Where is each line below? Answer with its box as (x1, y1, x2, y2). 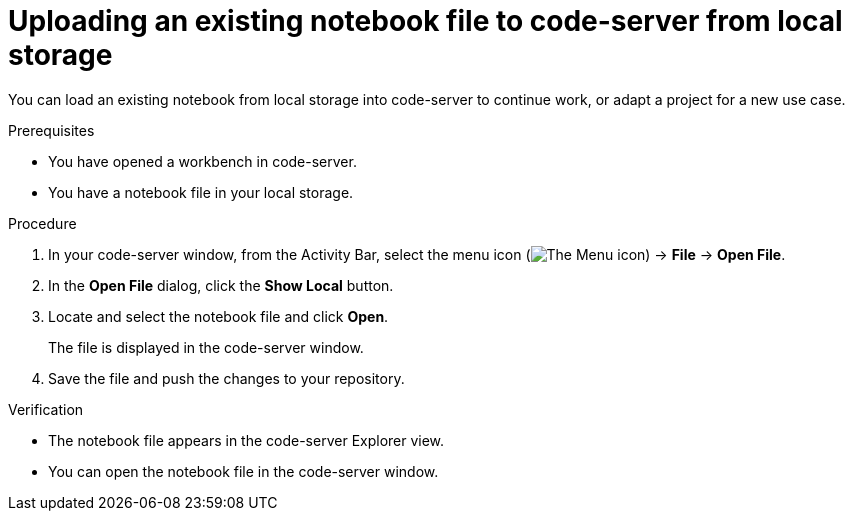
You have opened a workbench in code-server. (48, 152, 357, 170)
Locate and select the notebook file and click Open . (48, 307, 389, 325)
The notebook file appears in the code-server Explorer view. (48, 431, 445, 449)
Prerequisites (8, 121, 95, 139)
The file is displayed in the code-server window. (48, 338, 364, 356)
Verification (8, 400, 84, 418)
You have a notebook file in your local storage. (48, 183, 354, 201)
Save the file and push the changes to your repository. (48, 369, 405, 387)
